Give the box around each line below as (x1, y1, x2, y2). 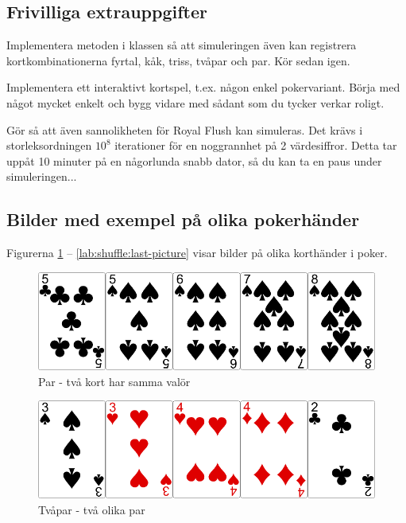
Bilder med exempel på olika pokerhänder (6, 207, 360, 232)
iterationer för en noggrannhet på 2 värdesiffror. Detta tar (114, 137, 397, 154)
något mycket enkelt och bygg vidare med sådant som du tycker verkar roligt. (6, 94, 385, 111)
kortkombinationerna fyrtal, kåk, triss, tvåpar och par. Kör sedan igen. (6, 52, 350, 68)
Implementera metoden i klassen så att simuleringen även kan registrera (6, 37, 357, 53)
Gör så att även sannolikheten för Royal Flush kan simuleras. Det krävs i (6, 121, 363, 138)
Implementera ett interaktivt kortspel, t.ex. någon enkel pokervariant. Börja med (6, 79, 400, 96)
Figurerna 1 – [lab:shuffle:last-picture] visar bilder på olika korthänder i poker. (6, 244, 388, 261)
